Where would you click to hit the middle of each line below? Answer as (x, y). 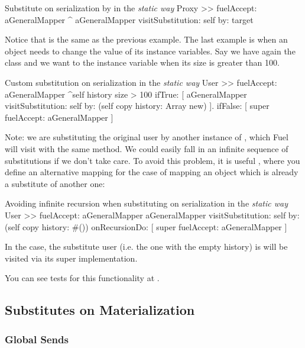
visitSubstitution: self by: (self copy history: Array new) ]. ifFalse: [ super (137, 106)
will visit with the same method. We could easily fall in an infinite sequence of (147, 148)
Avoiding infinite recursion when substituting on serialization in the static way (146, 203)
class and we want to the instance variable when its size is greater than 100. (142, 62)
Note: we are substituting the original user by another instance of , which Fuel (147, 137)
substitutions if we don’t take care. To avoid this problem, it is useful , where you (152, 160)
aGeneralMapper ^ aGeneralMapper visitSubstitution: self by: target (129, 19)
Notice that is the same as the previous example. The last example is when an (146, 39)
